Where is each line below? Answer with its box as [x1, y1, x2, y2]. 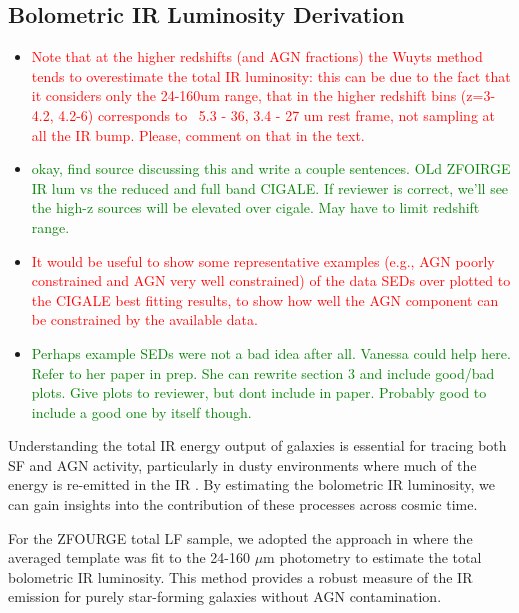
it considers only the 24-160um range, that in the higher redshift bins [31, 85, 457, 106]
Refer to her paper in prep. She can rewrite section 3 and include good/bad [31, 362, 495, 383]
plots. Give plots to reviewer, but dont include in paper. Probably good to [31, 382, 487, 403]
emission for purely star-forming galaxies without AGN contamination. [8, 586, 442, 607]
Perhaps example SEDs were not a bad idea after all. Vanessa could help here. [31, 342, 511, 363]
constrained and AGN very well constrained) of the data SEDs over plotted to [31, 270, 511, 291]
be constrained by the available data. [31, 309, 258, 330]
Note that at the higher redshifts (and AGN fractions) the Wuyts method [31, 46, 483, 67]
